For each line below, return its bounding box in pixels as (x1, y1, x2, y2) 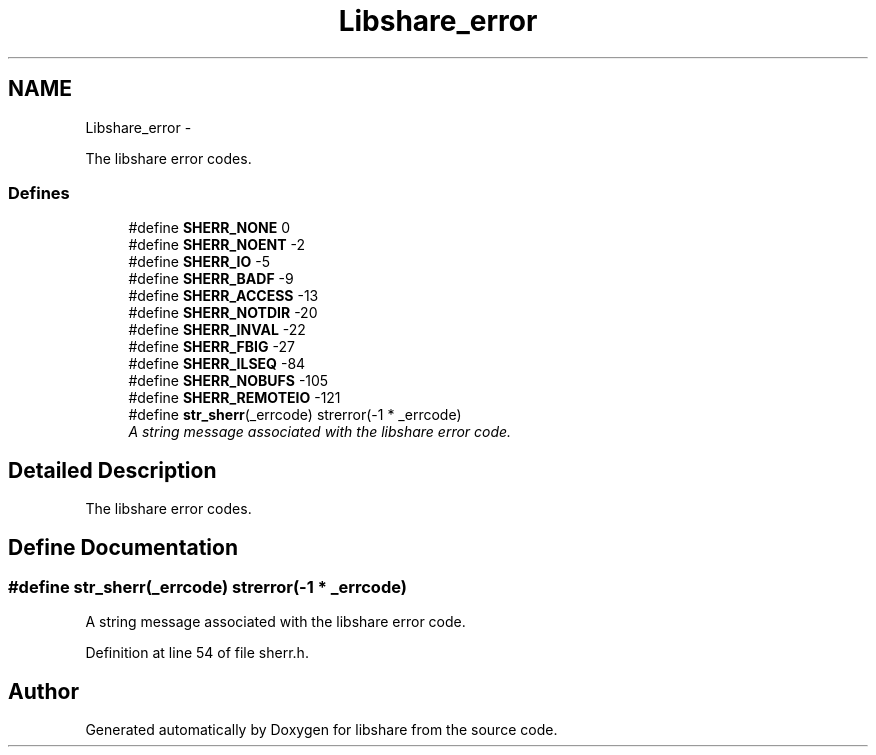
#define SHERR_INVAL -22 (128, 321, 306, 339)
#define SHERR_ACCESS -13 (128, 287, 319, 305)
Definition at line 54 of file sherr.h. (85, 644, 309, 662)
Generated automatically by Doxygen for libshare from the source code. (85, 721, 558, 739)
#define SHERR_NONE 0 (128, 219, 291, 237)
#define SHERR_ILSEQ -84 (128, 355, 306, 373)
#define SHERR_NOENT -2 (128, 236, 306, 254)
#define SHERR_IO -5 (128, 253, 270, 271)
